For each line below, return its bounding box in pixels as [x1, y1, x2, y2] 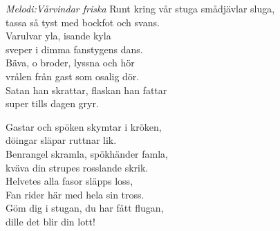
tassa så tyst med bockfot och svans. [6, 15, 160, 29]
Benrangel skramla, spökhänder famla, [6, 146, 168, 160]
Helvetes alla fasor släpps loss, [6, 174, 133, 188]
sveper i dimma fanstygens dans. [6, 41, 143, 56]
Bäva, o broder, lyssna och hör [6, 55, 135, 70]
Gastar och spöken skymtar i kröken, [6, 119, 162, 133]
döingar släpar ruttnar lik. [6, 133, 117, 147]
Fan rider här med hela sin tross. [6, 187, 144, 201]
